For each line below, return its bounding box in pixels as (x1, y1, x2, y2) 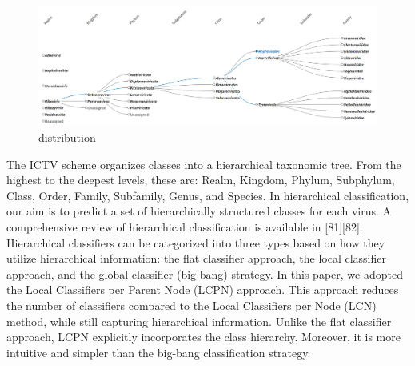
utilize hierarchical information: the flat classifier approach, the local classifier (6, 250, 387, 267)
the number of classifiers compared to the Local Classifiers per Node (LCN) (6, 297, 377, 313)
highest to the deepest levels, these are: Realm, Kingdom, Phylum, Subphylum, (6, 171, 395, 188)
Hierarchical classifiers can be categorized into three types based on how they (6, 234, 385, 251)
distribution (38, 129, 96, 146)
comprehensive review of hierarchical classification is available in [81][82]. (6, 219, 363, 235)
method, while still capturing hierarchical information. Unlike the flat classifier (6, 312, 392, 329)
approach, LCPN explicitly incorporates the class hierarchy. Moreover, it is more (6, 328, 401, 345)
